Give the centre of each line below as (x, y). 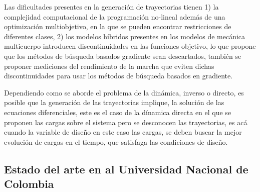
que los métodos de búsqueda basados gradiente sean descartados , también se (123, 56)
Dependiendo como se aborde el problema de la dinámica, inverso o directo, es (124, 92)
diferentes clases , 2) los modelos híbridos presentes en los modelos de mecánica (125, 36)
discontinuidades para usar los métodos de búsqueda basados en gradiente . (118, 76)
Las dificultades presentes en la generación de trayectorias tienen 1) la (111, 7)
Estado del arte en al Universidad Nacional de (126, 169)
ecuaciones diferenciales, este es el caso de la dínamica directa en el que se (118, 112)
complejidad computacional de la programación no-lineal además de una (115, 16)
